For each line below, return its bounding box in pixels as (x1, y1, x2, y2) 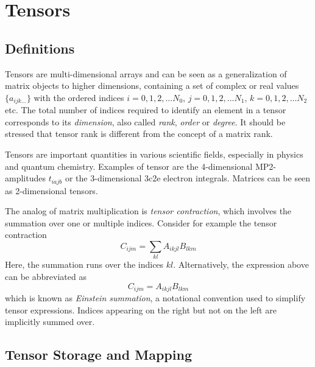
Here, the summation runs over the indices (5, 258, 164, 271)
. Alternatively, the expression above (173, 258, 309, 271)
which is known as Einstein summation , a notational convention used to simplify (5, 291, 306, 304)
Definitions (5, 38, 75, 57)
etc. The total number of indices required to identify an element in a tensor (5, 103, 286, 116)
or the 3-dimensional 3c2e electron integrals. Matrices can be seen (65, 172, 311, 184)
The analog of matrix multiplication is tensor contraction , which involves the (5, 204, 292, 217)
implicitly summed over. (5, 315, 95, 328)
